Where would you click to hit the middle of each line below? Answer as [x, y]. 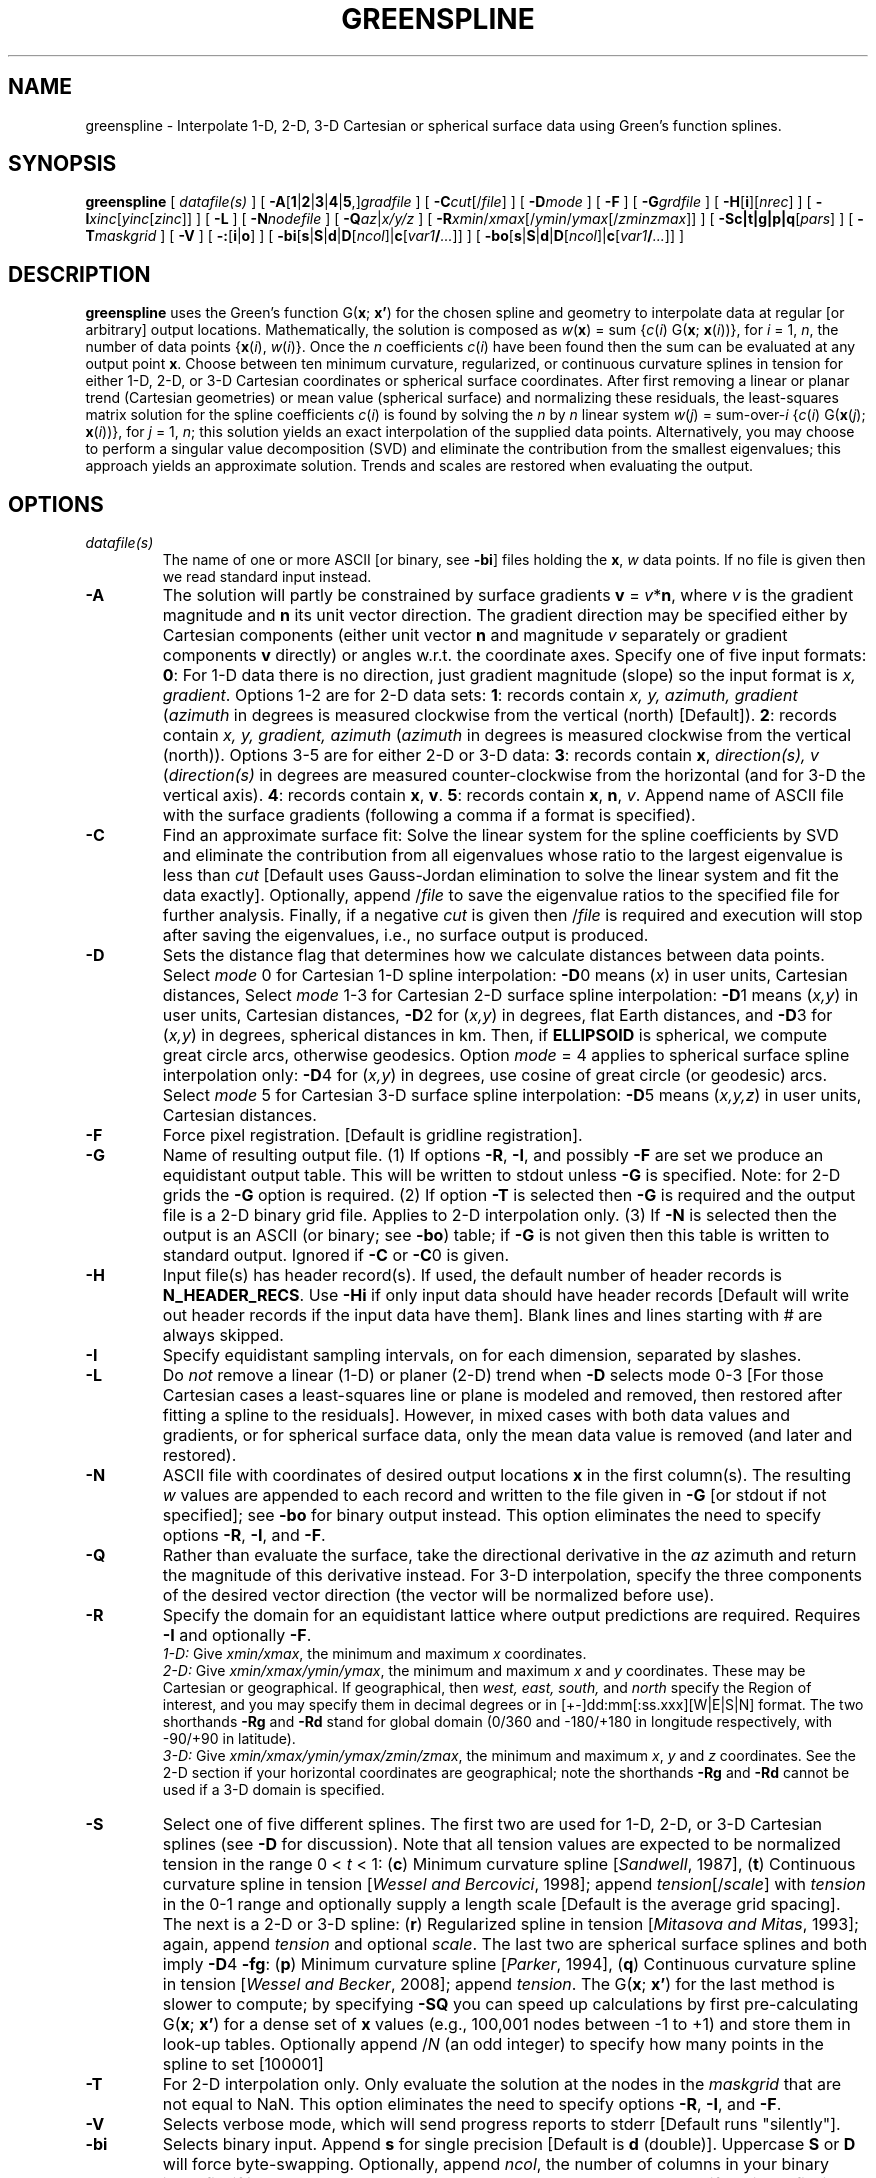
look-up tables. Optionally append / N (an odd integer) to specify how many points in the [493, 2044]
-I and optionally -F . [237, 1635]
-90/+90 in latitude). [229, 1739]
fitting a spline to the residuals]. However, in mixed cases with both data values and [476, 1415]
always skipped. [223, 1335]
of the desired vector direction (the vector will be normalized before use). [438, 1595]
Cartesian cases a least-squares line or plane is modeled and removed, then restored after [502, 1395]
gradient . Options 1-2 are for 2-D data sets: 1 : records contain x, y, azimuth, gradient [480, 695]
